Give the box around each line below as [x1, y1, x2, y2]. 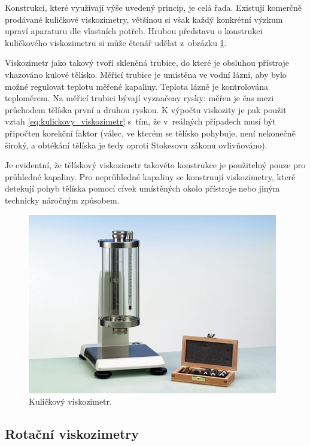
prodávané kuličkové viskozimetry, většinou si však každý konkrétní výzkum [5, 13, 283, 25]
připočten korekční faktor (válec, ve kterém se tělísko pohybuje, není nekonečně [5, 126, 296, 139]
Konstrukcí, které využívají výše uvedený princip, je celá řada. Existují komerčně [5, 1, 302, 13]
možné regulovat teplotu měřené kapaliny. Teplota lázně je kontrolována [5, 80, 268, 92]
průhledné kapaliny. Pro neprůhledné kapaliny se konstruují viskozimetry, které [5, 170, 296, 183]
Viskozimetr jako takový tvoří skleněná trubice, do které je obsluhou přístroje [5, 56, 290, 69]
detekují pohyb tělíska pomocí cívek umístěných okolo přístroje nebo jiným [5, 182, 280, 195]
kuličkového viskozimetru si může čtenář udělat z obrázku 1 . [5, 36, 227, 48]
